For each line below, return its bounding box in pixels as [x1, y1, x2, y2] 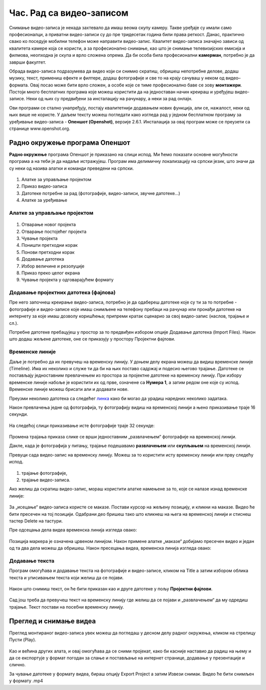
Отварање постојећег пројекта [21, 229, 87, 234]
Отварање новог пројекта [21, 222, 76, 228]
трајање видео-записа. [21, 477, 71, 483]
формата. [9, 82, 29, 88]
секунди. [9, 411, 28, 417]
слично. [9, 662, 26, 668]
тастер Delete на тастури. [9, 518, 63, 524]
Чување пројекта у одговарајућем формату [21, 277, 114, 283]
